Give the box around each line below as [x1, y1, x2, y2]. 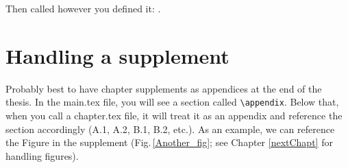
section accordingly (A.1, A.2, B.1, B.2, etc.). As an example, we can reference [5, 121, 335, 136]
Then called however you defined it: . [5, 1, 161, 15]
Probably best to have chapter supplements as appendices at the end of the [5, 81, 322, 95]
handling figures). [5, 148, 79, 163]
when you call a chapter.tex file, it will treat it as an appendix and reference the [5, 108, 343, 122]
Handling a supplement [5, 41, 229, 69]
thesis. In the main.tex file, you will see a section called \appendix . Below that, [5, 95, 339, 109]
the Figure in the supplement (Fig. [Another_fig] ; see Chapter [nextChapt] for [5, 135, 333, 149]
